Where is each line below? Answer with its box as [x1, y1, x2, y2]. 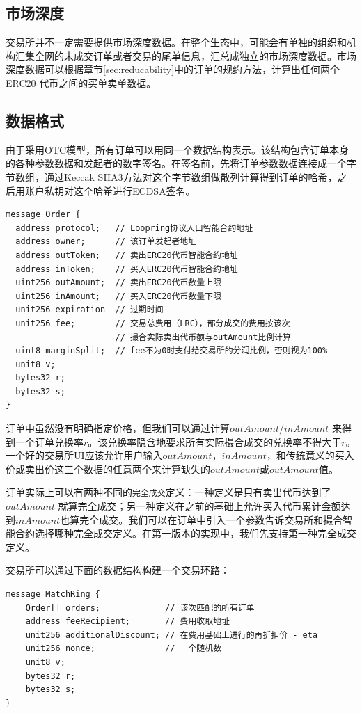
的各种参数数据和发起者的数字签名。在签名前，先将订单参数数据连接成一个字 [6, 156, 356, 170]
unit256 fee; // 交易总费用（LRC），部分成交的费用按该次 [15, 318, 290, 328]
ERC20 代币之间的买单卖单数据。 [6, 75, 157, 90]
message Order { [6, 209, 81, 220]
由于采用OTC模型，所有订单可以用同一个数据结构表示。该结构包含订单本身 [6, 142, 349, 157]
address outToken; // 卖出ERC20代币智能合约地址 [15, 250, 238, 260]
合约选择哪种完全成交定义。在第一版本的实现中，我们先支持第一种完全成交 [15, 526, 356, 540]
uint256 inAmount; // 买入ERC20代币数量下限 [15, 291, 221, 301]
